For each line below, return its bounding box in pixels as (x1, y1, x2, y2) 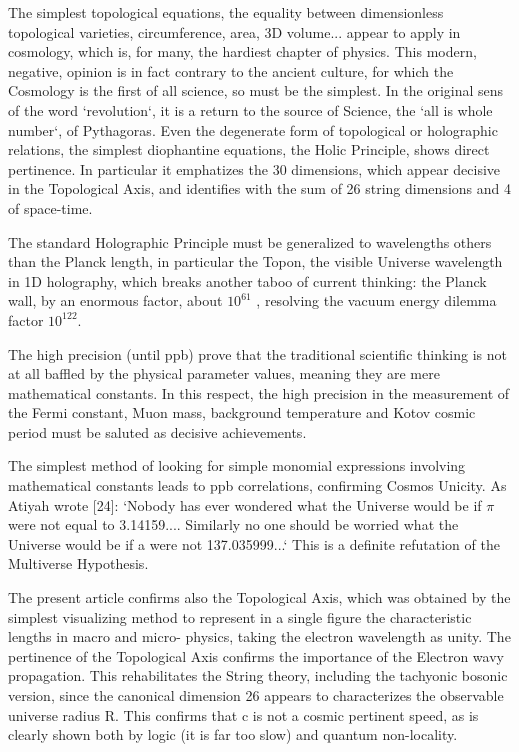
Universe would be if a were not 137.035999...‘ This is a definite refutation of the (8, 533, 500, 554)
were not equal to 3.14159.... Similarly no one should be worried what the (8, 514, 459, 535)
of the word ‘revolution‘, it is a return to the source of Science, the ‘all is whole (8, 99, 493, 120)
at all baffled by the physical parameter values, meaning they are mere (8, 363, 440, 384)
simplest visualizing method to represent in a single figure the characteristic (8, 606, 472, 627)
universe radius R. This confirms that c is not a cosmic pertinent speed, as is (8, 704, 479, 725)
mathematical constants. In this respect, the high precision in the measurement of (8, 382, 510, 403)
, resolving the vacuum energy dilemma (256, 290, 497, 311)
